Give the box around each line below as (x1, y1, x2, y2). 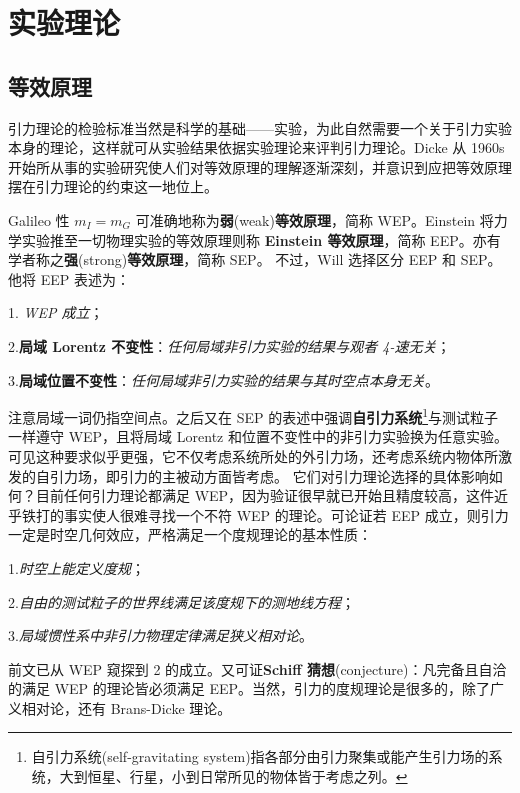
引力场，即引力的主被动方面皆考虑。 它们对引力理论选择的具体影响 (49, 465, 489, 486)
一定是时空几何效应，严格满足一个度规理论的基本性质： (8, 524, 372, 545)
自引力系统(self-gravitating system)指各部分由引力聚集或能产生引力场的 (31, 746, 489, 767)
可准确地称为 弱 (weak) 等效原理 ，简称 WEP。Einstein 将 (135, 209, 494, 230)
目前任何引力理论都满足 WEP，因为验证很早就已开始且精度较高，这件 (35, 485, 495, 506)
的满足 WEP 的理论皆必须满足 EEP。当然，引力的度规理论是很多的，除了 (8, 678, 491, 699)
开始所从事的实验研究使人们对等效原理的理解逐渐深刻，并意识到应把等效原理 (8, 156, 512, 177)
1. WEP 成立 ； (8, 302, 104, 323)
